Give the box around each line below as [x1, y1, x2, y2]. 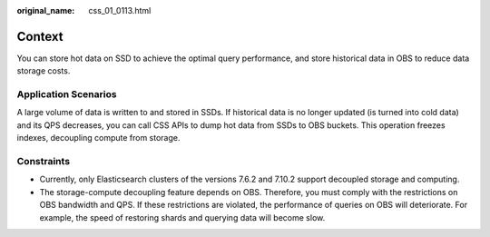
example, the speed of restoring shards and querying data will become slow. [39, 212, 326, 222]
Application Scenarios [16, 88, 117, 101]
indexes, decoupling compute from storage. [16, 133, 181, 143]
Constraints [16, 154, 71, 167]
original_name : [16, 5, 75, 15]
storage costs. [16, 65, 71, 76]
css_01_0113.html [88, 5, 152, 15]
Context [16, 28, 64, 44]
